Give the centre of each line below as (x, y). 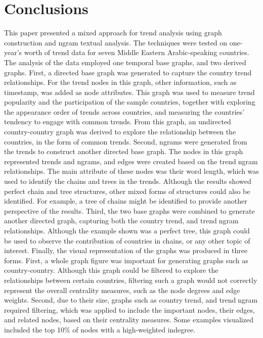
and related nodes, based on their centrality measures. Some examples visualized (129, 320)
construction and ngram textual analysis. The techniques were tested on (116, 42)
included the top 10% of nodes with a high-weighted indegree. (100, 329)
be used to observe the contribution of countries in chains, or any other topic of (127, 240)
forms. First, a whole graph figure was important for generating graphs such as (126, 260)
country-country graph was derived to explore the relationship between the (120, 132)
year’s (13, 52)
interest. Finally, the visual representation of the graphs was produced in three (126, 250)
